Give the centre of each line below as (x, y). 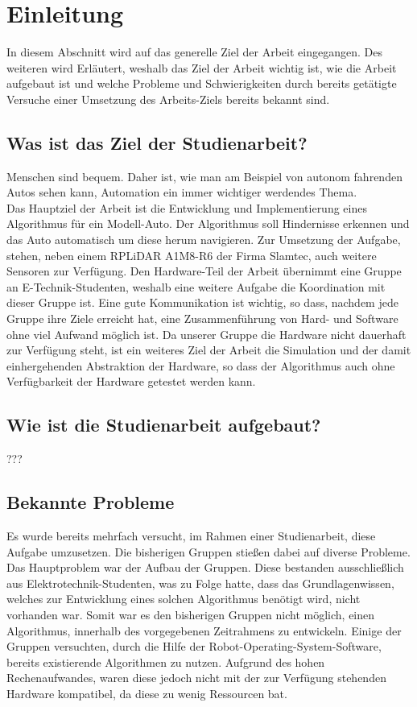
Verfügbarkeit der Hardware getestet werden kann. (131, 381)
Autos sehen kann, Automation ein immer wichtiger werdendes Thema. (182, 192)
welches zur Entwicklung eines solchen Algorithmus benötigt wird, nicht (184, 599)
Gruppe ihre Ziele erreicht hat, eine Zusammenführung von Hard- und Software (202, 318)
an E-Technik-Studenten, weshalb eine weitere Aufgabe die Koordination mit (196, 286)
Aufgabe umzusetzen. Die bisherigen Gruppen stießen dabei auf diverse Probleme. (208, 551)
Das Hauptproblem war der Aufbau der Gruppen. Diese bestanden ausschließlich (205, 567)
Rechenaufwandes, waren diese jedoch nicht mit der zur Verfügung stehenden (196, 678)
